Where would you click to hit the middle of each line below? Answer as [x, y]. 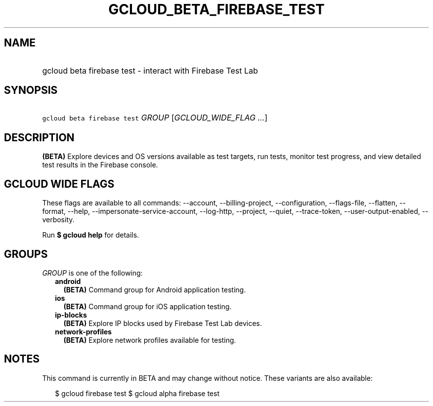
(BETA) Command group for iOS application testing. [148, 306]
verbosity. [58, 220]
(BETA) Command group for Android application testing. [155, 289]
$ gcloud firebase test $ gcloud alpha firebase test [137, 393]
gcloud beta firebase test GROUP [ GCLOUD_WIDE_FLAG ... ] [155, 118]
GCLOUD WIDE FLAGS [59, 184]
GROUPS [26, 254]
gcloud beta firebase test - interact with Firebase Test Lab [150, 70]
